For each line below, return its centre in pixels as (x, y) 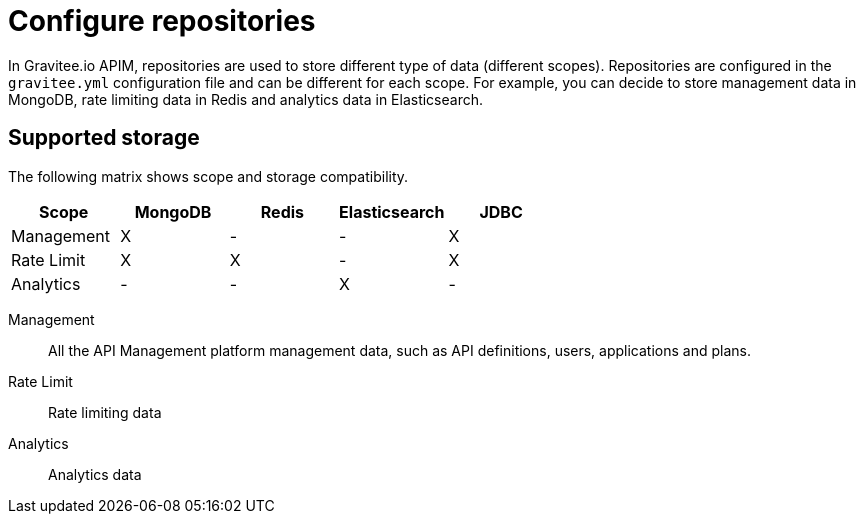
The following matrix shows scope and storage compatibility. (208, 176)
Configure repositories (162, 21)
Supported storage (104, 138)
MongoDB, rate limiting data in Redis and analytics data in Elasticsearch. (246, 99)
